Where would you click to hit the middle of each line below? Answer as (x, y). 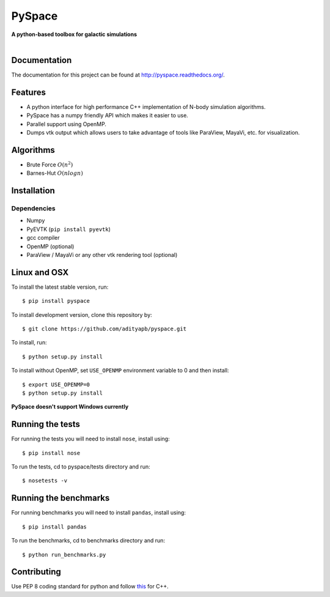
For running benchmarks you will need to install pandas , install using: (99, 513)
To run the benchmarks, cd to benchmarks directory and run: (88, 541)
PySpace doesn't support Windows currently (70, 407)
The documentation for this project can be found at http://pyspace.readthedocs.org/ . (118, 75)
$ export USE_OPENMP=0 (56, 384)
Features (28, 92)
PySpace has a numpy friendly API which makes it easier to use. (108, 116)
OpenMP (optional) (50, 246)
